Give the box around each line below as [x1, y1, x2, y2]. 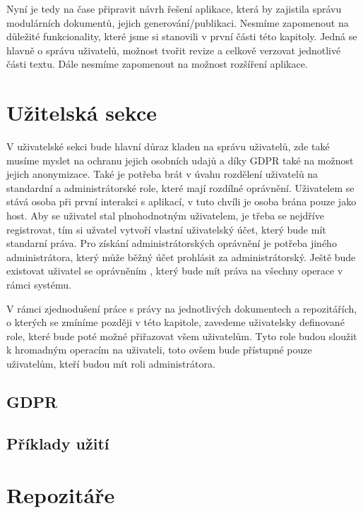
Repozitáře [6, 481, 115, 509]
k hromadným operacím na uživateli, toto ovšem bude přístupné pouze [6, 342, 312, 357]
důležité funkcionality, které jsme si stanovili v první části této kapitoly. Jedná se [6, 29, 357, 44]
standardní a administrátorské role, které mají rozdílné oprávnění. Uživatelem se [6, 180, 355, 195]
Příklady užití [6, 432, 109, 454]
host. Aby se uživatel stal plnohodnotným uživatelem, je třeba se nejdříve [6, 208, 324, 223]
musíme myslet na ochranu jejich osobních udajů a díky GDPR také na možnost [6, 152, 354, 167]
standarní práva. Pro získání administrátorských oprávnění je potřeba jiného [6, 236, 337, 251]
